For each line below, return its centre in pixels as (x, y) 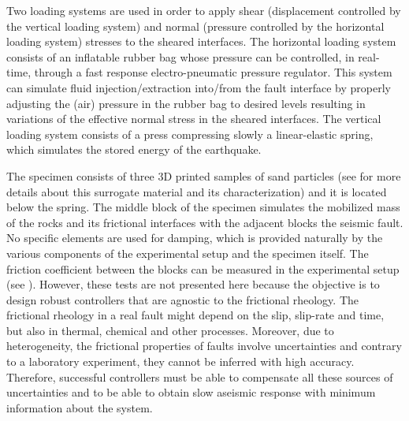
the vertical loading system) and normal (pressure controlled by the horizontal (195, 26)
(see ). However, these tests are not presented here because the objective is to (193, 284)
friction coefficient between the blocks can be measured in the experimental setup (203, 268)
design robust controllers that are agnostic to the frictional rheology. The (183, 299)
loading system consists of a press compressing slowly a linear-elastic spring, (190, 134)
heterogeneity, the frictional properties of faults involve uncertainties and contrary (204, 346)
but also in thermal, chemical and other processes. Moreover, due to (170, 330)
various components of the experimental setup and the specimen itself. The (188, 253)
